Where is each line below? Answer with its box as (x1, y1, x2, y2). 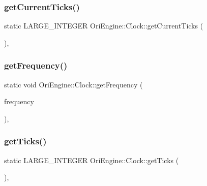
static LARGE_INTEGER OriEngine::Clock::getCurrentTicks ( (4, 20, 203, 31)
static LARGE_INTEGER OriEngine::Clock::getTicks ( (4, 154, 179, 165)
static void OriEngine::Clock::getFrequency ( (4, 79, 143, 89)
